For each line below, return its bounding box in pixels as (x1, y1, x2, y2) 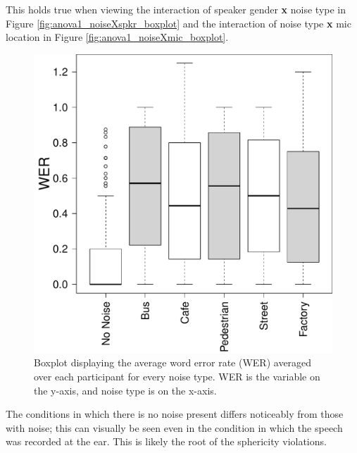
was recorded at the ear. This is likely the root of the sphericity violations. (6, 434, 327, 449)
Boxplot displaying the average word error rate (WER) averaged (34, 355, 312, 370)
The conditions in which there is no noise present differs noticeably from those (6, 407, 344, 421)
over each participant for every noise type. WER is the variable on (34, 368, 320, 383)
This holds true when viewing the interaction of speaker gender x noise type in (6, 2, 346, 16)
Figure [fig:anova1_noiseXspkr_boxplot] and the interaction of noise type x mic (6, 15, 351, 30)
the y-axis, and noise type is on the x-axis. (34, 383, 217, 397)
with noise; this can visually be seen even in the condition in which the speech (6, 420, 343, 435)
